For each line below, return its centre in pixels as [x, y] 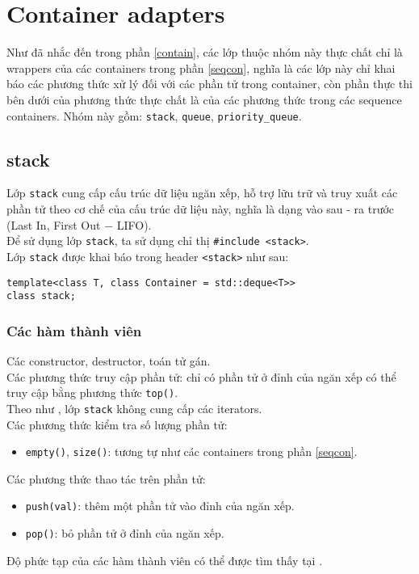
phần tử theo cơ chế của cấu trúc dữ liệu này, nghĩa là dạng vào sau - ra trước [201, 209]
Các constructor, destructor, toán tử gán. [109, 361]
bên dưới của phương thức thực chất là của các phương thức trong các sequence [204, 99]
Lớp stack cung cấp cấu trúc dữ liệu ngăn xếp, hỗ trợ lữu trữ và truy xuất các [202, 193]
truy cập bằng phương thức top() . [92, 393]
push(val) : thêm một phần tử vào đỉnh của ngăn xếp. [160, 506]
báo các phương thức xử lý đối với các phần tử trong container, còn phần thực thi [209, 84]
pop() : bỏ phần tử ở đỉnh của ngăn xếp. [125, 533]
